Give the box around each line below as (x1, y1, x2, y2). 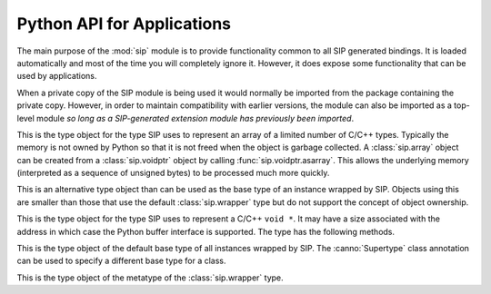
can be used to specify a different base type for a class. (16, 255, 226, 267)
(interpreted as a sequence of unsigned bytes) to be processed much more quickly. (16, 168, 330, 179)
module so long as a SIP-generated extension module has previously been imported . (36, 113, 355, 123)
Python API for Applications (16, 14, 232, 34)
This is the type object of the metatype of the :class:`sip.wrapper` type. (16, 272, 284, 283)
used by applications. (16, 71, 97, 82)
